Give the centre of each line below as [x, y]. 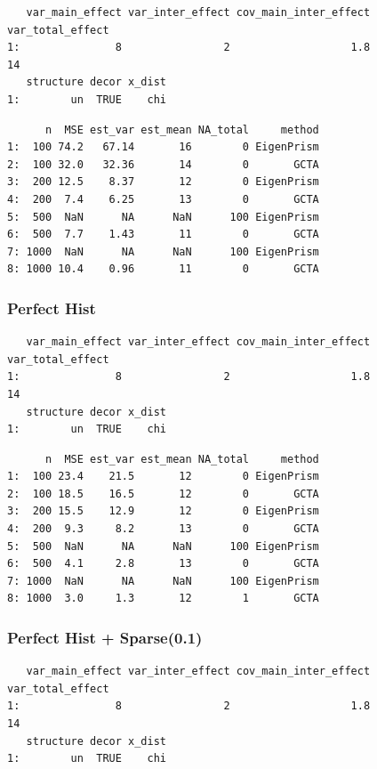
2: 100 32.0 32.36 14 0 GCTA [163, 164]
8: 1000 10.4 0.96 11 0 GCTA [163, 269]
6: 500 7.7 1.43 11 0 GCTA [163, 235]
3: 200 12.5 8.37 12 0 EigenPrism [163, 182]
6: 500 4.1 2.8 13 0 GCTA [163, 564]
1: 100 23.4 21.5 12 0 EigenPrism [163, 477]
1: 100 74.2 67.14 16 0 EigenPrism [163, 147]
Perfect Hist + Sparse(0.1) [105, 637]
